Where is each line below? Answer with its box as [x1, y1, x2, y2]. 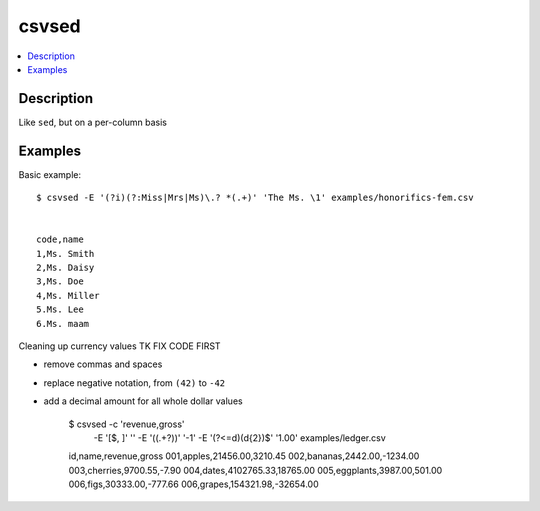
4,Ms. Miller [36, 290, 100, 301]
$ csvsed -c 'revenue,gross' [68, 418, 185, 430]
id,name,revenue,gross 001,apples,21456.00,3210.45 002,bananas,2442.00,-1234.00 [68, 450, 420, 462]
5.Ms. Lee [36, 304, 84, 315]
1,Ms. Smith [36, 248, 95, 259]
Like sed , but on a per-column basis [18, 116, 167, 128]
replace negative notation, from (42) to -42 [43, 376, 226, 389]
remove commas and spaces [43, 358, 163, 370]
